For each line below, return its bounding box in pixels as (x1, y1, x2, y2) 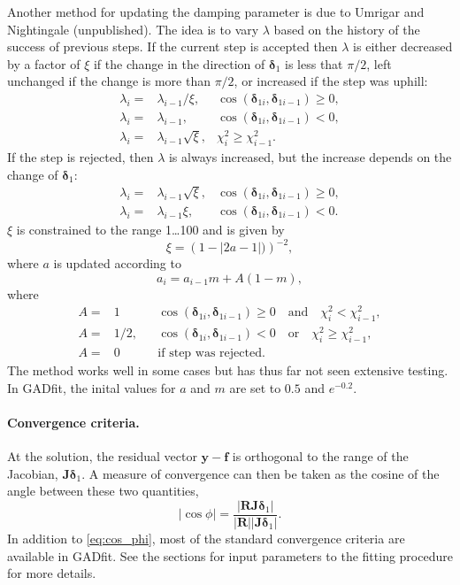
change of (7, 165, 58, 183)
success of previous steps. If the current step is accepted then (7, 37, 338, 56)
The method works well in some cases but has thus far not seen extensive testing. (7, 361, 448, 380)
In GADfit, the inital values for (7, 378, 176, 396)
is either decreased (353, 37, 453, 56)
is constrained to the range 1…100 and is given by (16, 219, 285, 238)
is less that (285, 54, 343, 73)
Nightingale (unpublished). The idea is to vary (7, 19, 259, 38)
